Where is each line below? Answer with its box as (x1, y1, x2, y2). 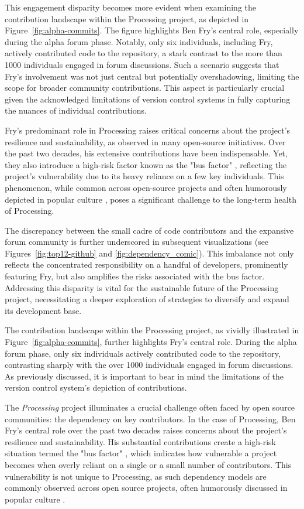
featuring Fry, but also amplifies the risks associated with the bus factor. (5, 270, 265, 282)
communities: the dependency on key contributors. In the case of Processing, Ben (5, 412, 296, 425)
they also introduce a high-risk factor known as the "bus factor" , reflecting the (5, 158, 287, 170)
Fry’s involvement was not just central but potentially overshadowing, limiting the (5, 70, 299, 82)
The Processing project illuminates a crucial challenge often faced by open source (5, 401, 295, 413)
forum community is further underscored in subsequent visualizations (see (5, 235, 269, 248)
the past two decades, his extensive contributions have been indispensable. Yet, (5, 147, 288, 159)
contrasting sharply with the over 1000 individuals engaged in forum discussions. (5, 358, 293, 371)
